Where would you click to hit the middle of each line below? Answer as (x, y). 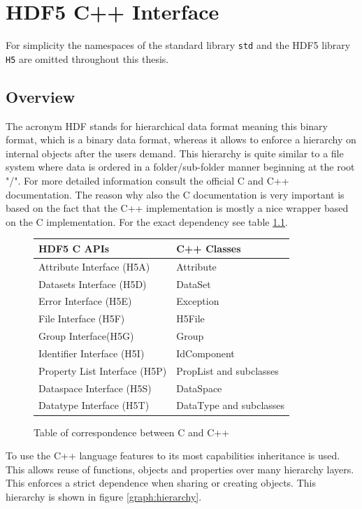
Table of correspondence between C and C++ (132, 432)
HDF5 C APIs (74, 248)
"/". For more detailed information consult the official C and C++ (147, 181)
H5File (190, 318)
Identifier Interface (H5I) (92, 353)
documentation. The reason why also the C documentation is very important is (175, 194)
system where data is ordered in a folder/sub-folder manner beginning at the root (180, 167)
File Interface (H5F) (82, 318)
